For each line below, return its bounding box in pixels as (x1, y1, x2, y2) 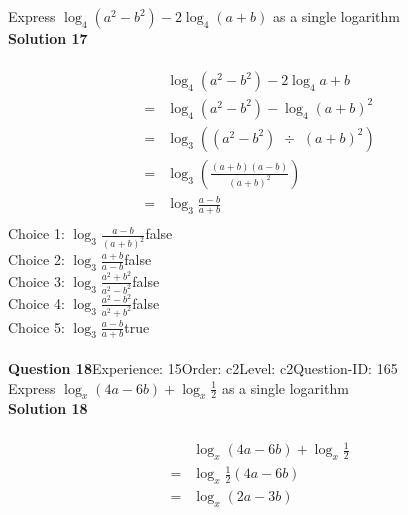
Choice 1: (8, 223, 65, 244)
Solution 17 (8, 28, 88, 48)
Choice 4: (8, 292, 65, 313)
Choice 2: (8, 249, 65, 270)
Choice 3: (8, 270, 65, 291)
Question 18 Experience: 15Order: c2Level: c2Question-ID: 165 (8, 358, 398, 379)
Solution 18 (8, 398, 88, 419)
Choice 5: (8, 316, 65, 337)
